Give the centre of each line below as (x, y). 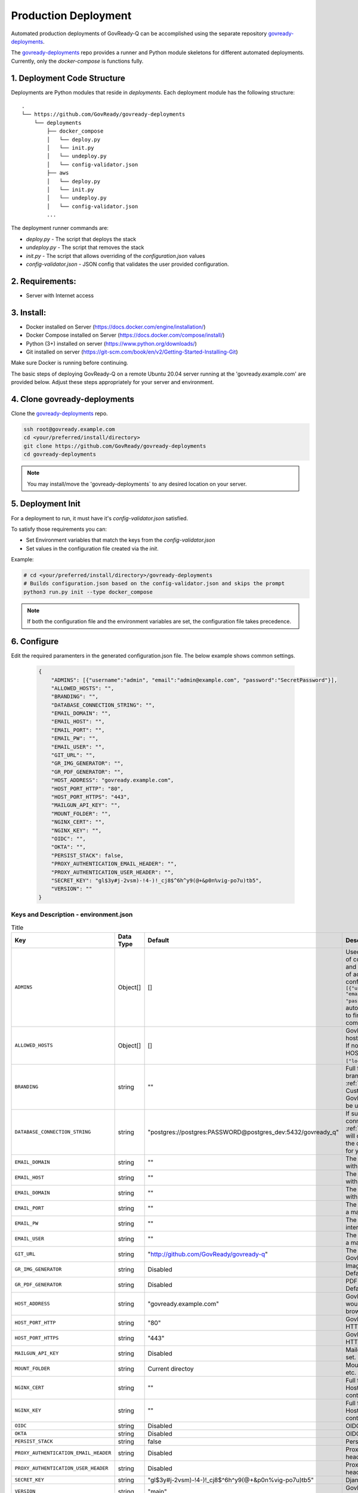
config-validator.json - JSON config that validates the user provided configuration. (127, 264)
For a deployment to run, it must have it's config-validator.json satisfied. (100, 518)
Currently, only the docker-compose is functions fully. (77, 61)
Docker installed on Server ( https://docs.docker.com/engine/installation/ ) (116, 327)
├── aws (58, 173)
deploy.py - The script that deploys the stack (81, 239)
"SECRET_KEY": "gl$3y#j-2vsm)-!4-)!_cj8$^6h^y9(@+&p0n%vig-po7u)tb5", (157, 880)
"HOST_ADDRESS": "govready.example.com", (112, 780)
